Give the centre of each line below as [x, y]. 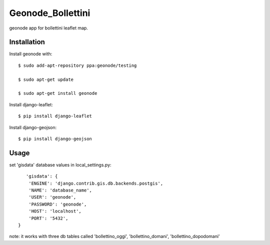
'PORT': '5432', [48, 218]
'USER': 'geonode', [52, 197]
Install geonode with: [31, 54]
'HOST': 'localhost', [55, 211]
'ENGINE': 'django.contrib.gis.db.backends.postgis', [96, 183]
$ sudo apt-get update [46, 79]
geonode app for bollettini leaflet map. [49, 28]
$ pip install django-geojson [55, 139]
